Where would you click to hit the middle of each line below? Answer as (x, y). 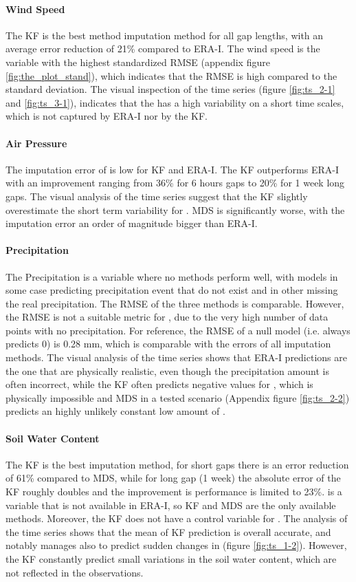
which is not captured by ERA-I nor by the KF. (107, 116)
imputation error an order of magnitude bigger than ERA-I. (132, 223)
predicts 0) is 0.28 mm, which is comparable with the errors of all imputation (168, 344)
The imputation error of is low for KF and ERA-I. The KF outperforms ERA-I (172, 169)
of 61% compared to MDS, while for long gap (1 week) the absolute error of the (173, 478)
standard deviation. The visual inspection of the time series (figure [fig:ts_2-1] (170, 89)
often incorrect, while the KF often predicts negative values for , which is (159, 384)
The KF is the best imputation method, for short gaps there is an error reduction (177, 464)
